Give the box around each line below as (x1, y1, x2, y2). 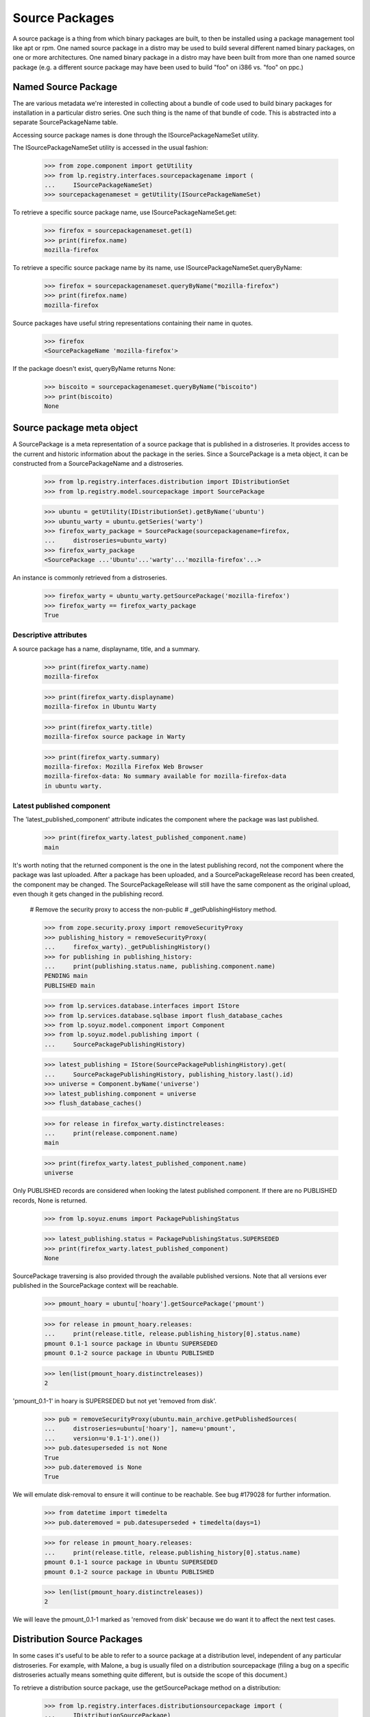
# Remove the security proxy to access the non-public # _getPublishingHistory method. (29, 905, 277, 913)
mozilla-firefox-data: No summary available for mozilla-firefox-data (44, 773, 287, 780)
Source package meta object (12, 422, 138, 434)
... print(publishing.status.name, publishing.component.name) (44, 962, 276, 970)
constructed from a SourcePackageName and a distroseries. (12, 459, 184, 468)
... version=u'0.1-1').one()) (44, 1434, 160, 1442)
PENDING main (44, 972, 88, 980)
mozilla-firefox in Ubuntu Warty (44, 703, 157, 710)
